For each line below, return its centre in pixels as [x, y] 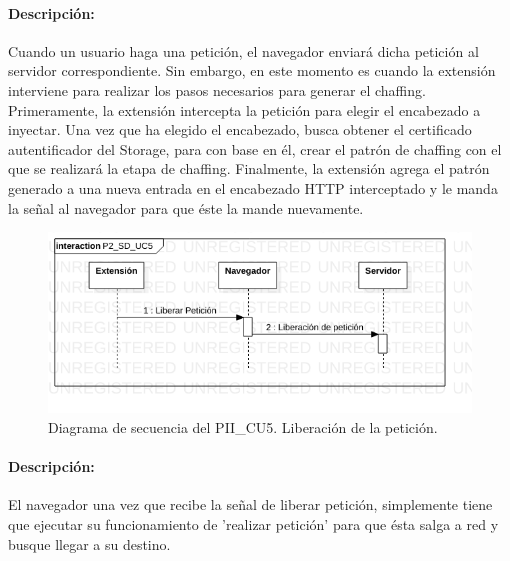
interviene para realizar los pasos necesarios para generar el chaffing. [217, 89]
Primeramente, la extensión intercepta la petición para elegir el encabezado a [244, 109]
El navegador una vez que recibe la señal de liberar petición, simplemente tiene [250, 504]
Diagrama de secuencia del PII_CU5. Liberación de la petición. [243, 427]
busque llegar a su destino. [89, 543]
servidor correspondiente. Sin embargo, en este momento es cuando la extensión [252, 70]
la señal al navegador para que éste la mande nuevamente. [186, 207]
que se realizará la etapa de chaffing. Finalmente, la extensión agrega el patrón [249, 168]
